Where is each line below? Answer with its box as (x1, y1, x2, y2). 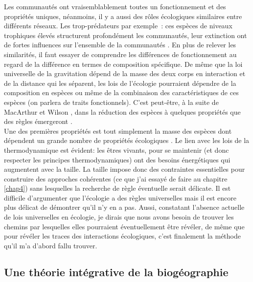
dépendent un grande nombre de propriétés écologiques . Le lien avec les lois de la (4, 135, 250, 145)
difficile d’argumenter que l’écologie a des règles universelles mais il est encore (4, 192, 237, 202)
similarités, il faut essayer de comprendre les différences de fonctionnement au (4, 49, 237, 59)
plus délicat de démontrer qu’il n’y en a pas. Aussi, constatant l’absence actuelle (4, 202, 245, 212)
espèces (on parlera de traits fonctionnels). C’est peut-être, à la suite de (4, 97, 219, 107)
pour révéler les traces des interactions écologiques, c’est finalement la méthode (4, 231, 241, 241)
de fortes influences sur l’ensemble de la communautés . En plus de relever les (4, 40, 236, 50)
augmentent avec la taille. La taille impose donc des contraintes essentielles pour (4, 164, 245, 174)
